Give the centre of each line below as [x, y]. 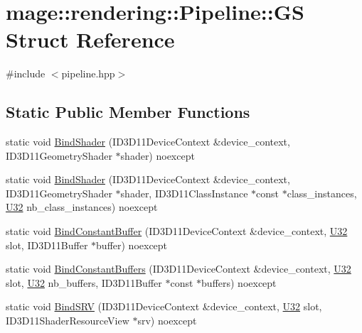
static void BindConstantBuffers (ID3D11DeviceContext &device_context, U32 [179, 269]
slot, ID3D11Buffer [47, 245]
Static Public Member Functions [128, 112]
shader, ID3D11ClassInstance [184, 193]
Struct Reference [90, 39]
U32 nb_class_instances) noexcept [82, 207]
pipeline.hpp [88, 73]
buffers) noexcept [239, 282]
